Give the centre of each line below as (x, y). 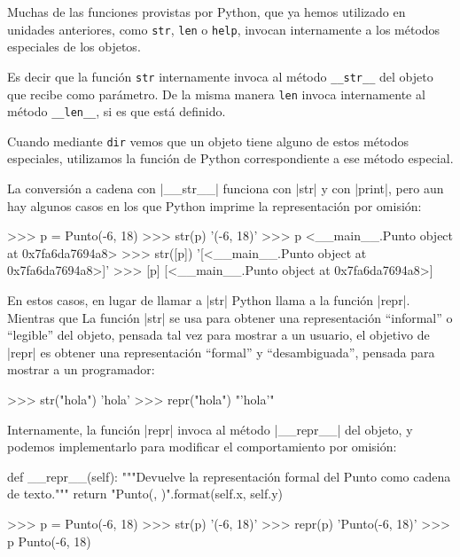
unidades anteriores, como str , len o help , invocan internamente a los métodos (224, 29)
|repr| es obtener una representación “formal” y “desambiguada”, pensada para (221, 352)
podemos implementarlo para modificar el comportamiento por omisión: (202, 447)
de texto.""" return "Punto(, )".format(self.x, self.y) (145, 494)
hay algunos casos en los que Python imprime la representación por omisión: (214, 205)
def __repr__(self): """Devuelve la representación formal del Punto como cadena (229, 476)
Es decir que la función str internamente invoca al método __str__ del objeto (220, 76)
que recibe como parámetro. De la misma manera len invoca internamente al (216, 94)
